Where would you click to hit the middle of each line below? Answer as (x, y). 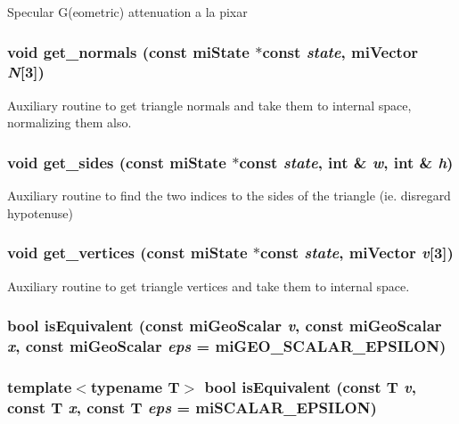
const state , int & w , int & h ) (346, 162)
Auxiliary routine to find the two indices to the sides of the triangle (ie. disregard (229, 196)
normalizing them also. (70, 122)
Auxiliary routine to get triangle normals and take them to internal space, (209, 105)
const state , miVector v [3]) (357, 253)
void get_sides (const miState (117, 162)
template (40, 386)
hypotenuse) (40, 212)
